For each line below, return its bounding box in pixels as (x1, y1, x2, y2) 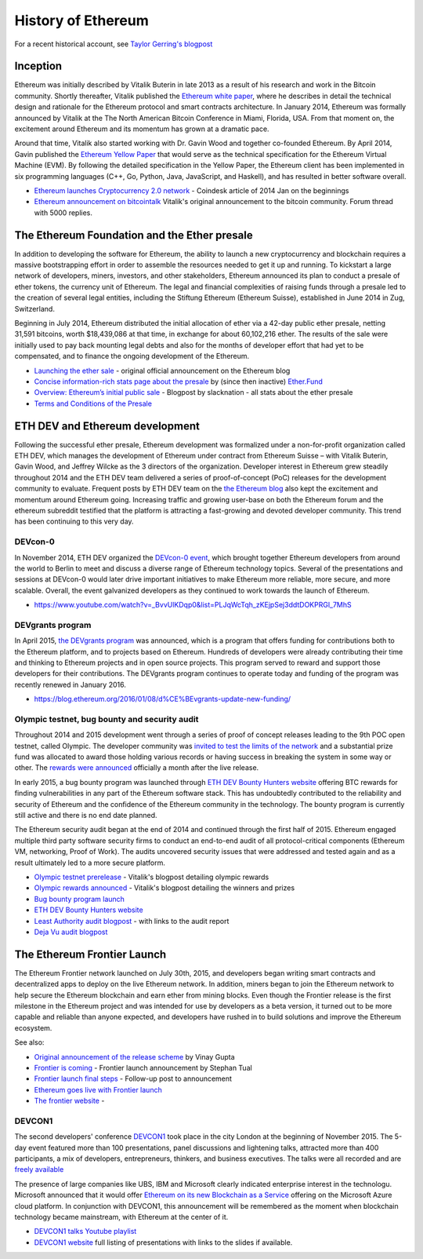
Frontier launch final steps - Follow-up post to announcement (34, 1074, 233, 1083)
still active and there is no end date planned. (14, 811, 157, 820)
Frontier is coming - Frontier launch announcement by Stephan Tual (34, 1063, 252, 1072)
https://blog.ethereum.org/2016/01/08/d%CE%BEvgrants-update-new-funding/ (34, 695, 291, 704)
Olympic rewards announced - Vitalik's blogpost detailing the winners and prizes (34, 883, 295, 892)
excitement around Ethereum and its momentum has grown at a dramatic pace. (14, 124, 269, 133)
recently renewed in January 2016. (14, 680, 127, 689)
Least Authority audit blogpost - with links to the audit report (34, 916, 230, 925)
